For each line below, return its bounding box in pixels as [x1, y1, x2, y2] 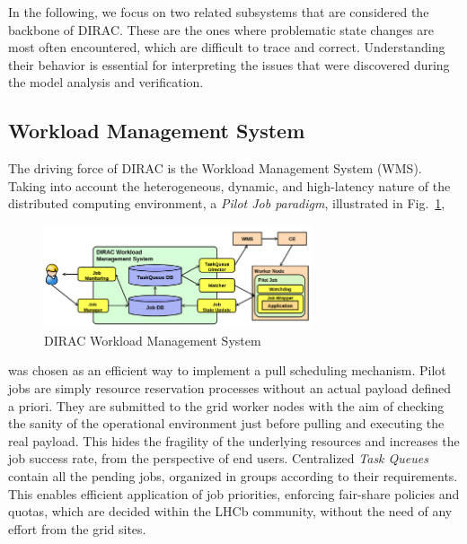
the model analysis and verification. [8, 73, 204, 92]
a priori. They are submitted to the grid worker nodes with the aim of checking [8, 396, 445, 415]
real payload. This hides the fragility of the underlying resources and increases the [8, 431, 460, 450]
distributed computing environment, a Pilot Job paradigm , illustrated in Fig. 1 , [8, 194, 445, 213]
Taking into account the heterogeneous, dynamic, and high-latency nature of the [8, 176, 451, 195]
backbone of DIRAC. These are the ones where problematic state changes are [8, 20, 435, 39]
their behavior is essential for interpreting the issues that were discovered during [8, 55, 450, 74]
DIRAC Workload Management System [44, 330, 261, 349]
